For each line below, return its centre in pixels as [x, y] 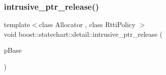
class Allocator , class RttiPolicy [87, 24]
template [17, 24]
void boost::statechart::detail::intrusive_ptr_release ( [83, 34]
